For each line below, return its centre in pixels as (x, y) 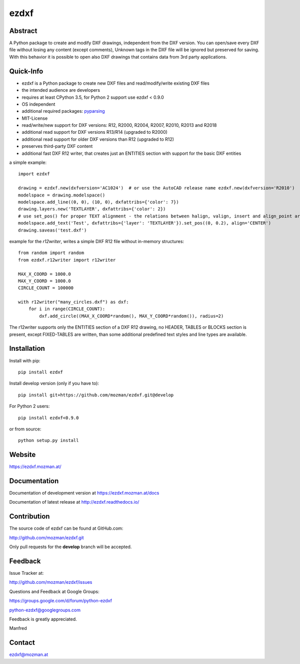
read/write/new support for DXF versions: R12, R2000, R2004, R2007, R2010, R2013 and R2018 (119, 125)
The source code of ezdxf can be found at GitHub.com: (66, 528)
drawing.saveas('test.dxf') (52, 230)
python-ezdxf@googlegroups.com (45, 610)
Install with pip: (25, 360)
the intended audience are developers (61, 90)
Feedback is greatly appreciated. (43, 619)
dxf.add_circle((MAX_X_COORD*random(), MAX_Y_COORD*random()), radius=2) (131, 316)
